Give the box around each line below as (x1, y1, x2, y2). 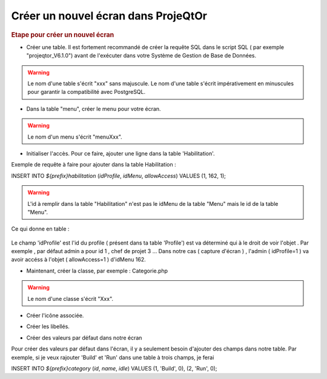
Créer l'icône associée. (26, 312, 84, 319)
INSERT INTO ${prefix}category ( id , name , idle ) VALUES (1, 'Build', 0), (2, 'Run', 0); (11, 364, 217, 372)
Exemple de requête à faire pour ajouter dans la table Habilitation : (11, 161, 176, 168)
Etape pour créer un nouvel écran (11, 30, 114, 39)
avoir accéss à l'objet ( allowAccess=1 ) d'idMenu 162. (11, 256, 147, 263)
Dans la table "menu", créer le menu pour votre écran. (26, 105, 161, 112)
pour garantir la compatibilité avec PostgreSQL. (27, 88, 146, 96)
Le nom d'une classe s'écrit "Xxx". (27, 295, 114, 302)
